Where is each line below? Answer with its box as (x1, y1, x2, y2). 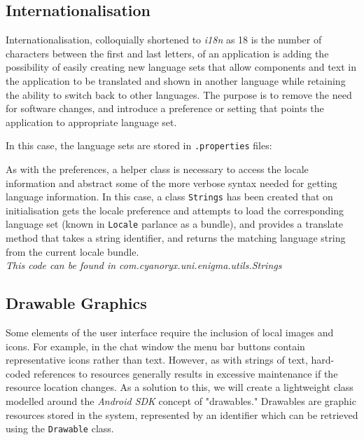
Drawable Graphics (6, 292, 147, 314)
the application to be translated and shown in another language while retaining (6, 73, 346, 88)
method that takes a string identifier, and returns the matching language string (6, 231, 346, 245)
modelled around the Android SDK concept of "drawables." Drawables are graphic (6, 394, 356, 408)
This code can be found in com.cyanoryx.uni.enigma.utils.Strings (6, 258, 282, 273)
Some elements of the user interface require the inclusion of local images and (6, 325, 334, 340)
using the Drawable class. (6, 421, 114, 436)
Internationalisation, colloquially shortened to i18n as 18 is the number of (6, 32, 322, 47)
